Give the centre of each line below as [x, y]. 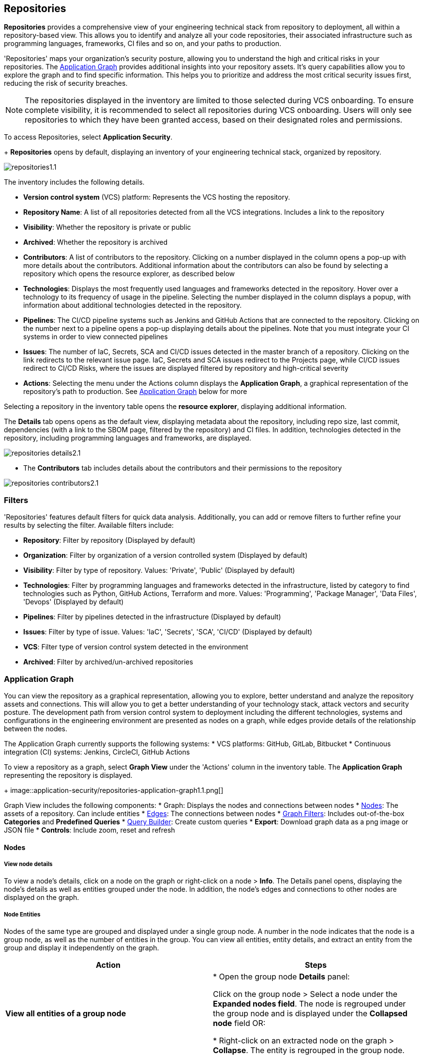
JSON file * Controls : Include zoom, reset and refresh [90, 830]
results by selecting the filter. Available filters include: [89, 525]
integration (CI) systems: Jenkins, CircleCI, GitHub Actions [97, 752]
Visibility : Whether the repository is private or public [107, 227]
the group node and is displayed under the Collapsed [310, 1014]
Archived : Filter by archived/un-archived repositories [108, 662]
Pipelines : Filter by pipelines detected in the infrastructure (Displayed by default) [152, 617]
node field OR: [239, 1023]
